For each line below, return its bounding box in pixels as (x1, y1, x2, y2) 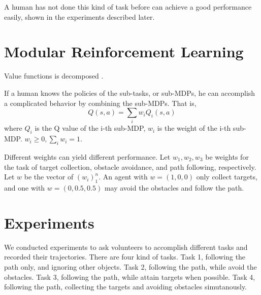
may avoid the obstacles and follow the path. (104, 182, 244, 193)
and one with (4, 182, 45, 193)
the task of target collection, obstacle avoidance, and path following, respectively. (4, 161, 256, 172)
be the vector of (24, 171, 74, 182)
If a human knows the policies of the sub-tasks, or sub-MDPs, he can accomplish (4, 87, 255, 98)
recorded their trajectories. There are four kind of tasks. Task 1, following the (4, 251, 246, 262)
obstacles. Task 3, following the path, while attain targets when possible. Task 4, (4, 271, 255, 282)
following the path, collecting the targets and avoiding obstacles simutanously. (4, 281, 247, 292)
